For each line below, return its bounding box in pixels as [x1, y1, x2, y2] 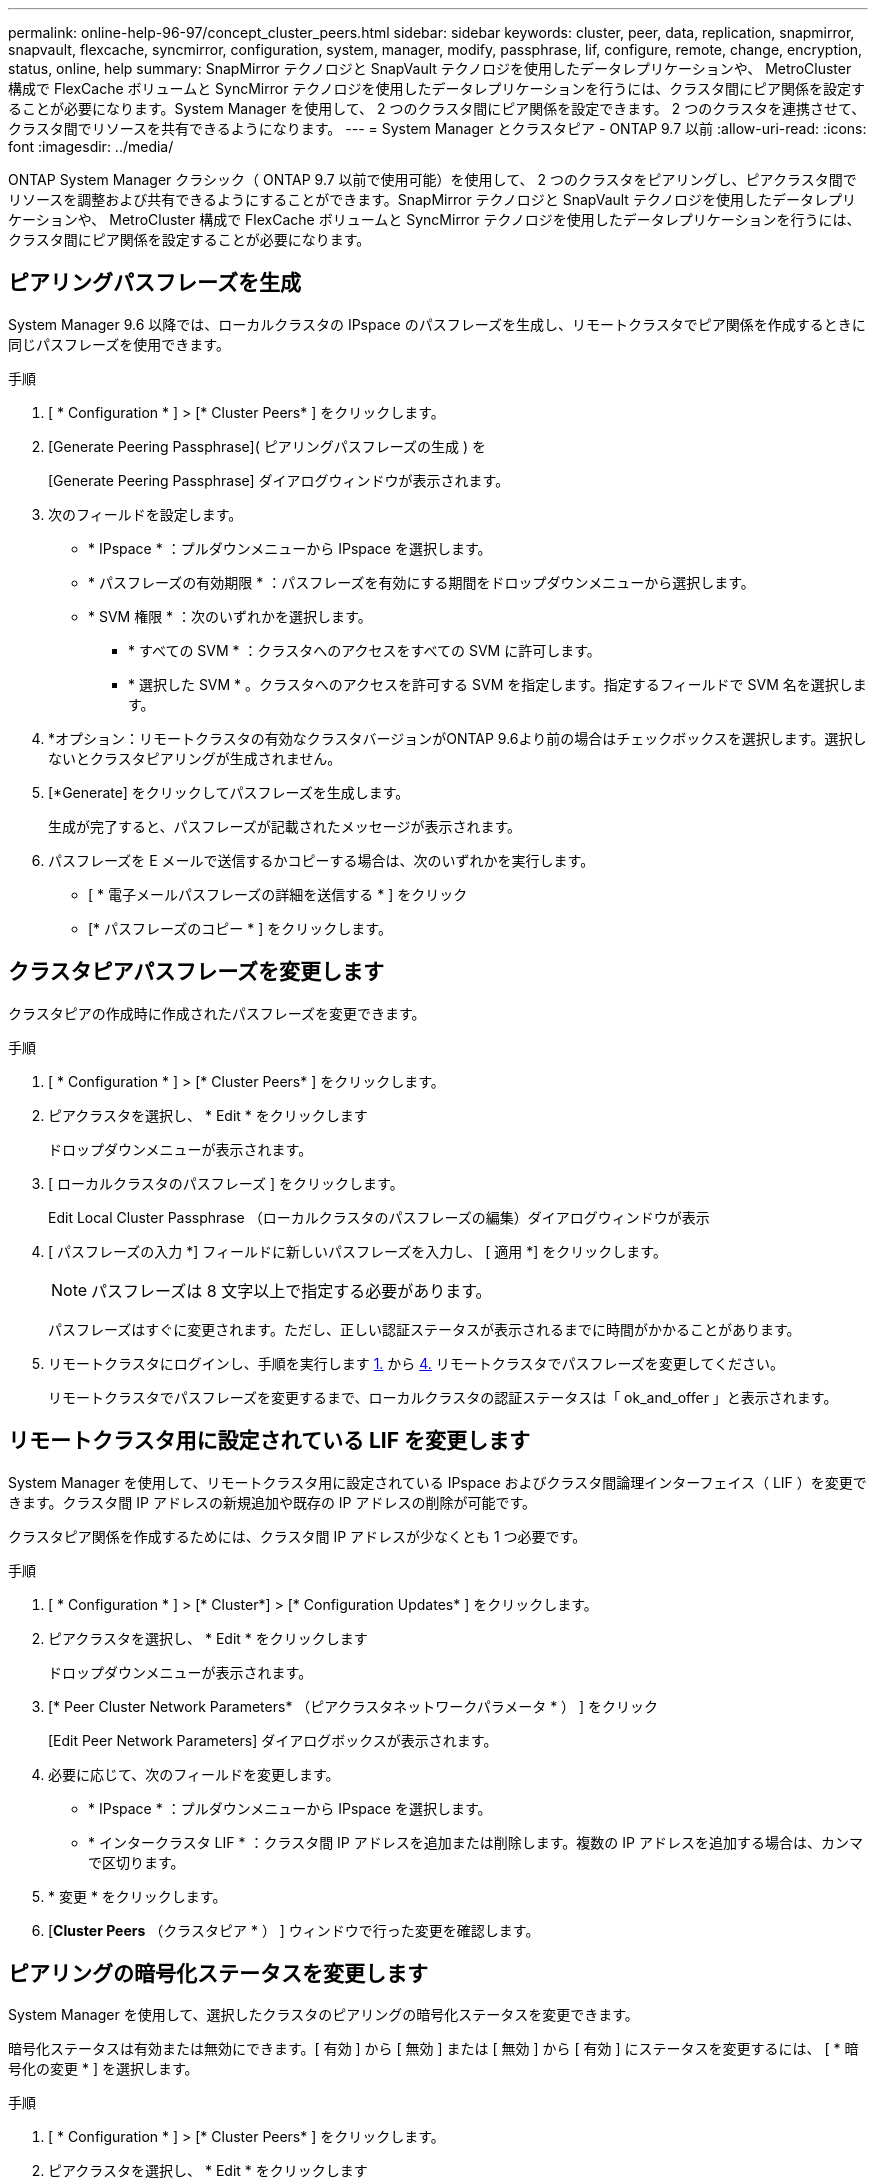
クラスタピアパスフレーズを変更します [8, 959, 385, 985]
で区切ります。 [88, 1853, 185, 1871]
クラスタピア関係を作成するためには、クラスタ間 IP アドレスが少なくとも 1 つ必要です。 [8, 1527, 587, 1545]
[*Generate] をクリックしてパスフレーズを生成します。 [48, 783, 410, 801]
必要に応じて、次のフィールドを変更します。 [48, 1765, 340, 1783]
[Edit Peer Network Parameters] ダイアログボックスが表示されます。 [48, 1731, 498, 1749]
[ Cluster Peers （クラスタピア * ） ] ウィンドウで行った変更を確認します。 [48, 1921, 540, 1939]
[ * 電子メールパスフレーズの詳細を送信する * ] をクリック [88, 885, 468, 903]
